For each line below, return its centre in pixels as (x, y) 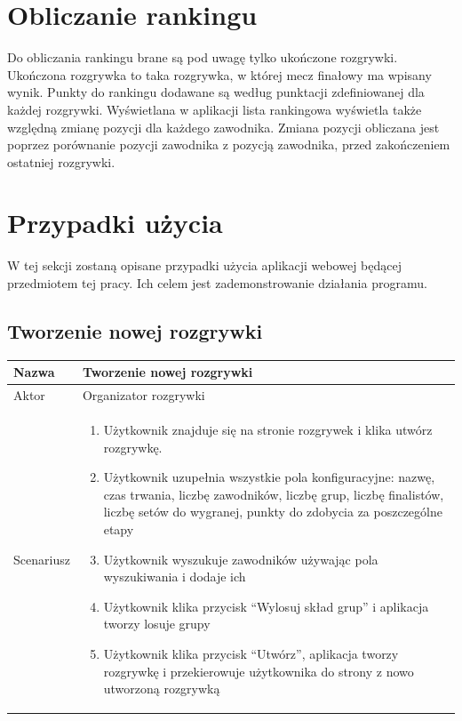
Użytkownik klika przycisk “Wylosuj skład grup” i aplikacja (266, 606)
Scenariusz (42, 559)
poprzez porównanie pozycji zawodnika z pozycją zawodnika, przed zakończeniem (229, 144)
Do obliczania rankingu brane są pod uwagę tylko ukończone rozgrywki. (203, 57)
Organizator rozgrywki (143, 395)
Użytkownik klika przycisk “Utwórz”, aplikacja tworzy (251, 653)
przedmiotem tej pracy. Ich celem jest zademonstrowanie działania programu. (217, 283)
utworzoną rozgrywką (162, 689)
